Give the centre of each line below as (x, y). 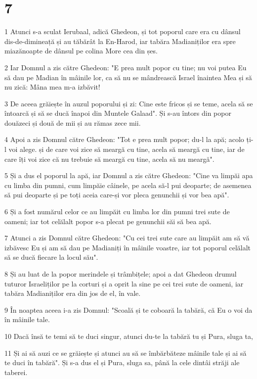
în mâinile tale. (27, 319)
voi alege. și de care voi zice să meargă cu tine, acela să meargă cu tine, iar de (127, 149)
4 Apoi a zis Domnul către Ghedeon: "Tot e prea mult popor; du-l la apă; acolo (124, 139)
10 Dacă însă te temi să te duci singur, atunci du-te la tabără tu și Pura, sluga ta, (129, 336)
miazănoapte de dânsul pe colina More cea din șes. (81, 51)
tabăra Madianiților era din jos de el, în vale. (73, 293)
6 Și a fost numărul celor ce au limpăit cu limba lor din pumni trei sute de (117, 212)
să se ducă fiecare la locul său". (51, 257)
